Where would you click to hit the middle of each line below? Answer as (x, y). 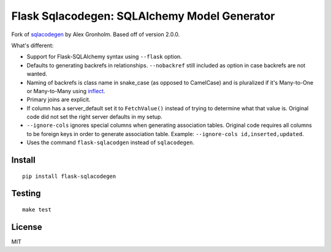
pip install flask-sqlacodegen (69, 176)
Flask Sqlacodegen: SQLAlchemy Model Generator (143, 16)
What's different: (32, 45)
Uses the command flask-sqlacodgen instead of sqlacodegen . (111, 143)
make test (37, 210)
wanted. (37, 74)
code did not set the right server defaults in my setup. (94, 117)
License (27, 227)
